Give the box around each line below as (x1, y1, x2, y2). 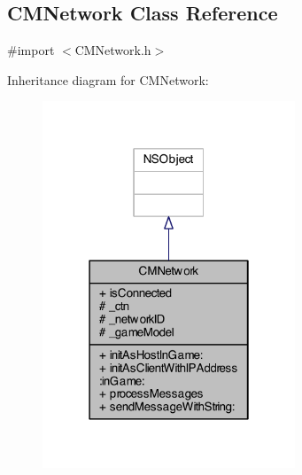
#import (7, 41, 55, 59)
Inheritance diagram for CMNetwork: (7, 70, 209, 89)
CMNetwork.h (74, 41, 151, 59)
